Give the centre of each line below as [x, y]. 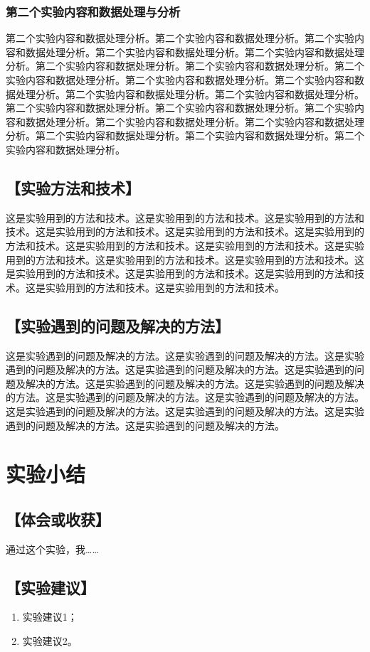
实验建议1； [50, 617]
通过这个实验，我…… [52, 549]
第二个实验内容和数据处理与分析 [93, 11]
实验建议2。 [50, 641]
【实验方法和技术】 [73, 187]
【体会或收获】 [58, 519]
